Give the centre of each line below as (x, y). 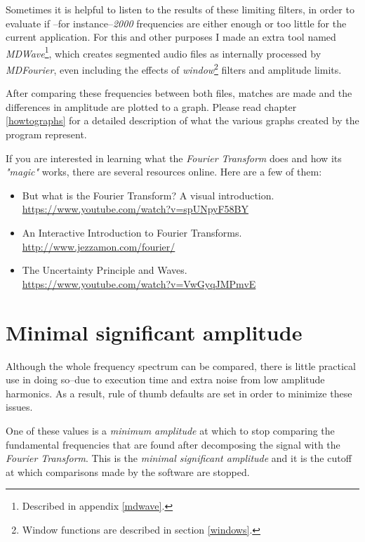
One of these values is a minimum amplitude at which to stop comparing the (170, 430)
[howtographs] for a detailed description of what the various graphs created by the (182, 120)
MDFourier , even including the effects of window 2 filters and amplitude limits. (174, 68)
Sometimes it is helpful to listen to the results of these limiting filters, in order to (180, 9)
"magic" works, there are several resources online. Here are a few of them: (164, 172)
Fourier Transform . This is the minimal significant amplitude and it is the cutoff (179, 458)
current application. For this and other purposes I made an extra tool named (171, 37)
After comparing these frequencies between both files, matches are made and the (179, 93)
